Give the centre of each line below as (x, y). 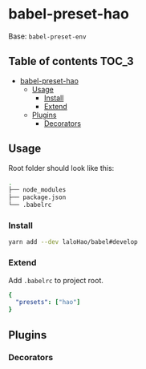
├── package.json (37, 197)
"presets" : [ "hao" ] (48, 302)
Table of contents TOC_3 (71, 61)
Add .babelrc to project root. (56, 280)
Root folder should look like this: (61, 168)
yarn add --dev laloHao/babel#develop (73, 242)
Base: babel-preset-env (47, 36)
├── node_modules (37, 190)
